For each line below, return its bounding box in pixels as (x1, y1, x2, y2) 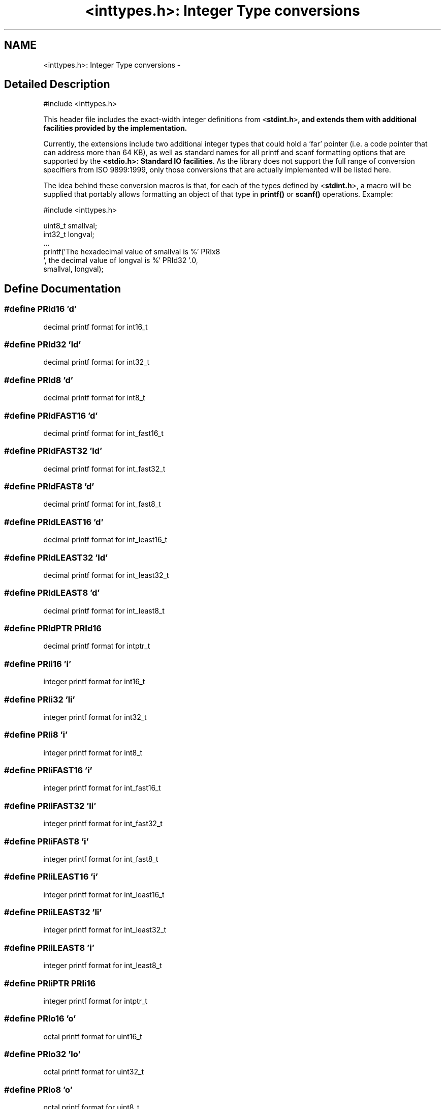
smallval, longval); (43, 265, 104, 274)
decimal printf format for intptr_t (43, 641, 150, 651)
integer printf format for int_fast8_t (43, 854, 158, 863)
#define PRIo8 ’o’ (4, 1084, 73, 1095)
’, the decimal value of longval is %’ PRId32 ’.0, (43, 256, 198, 265)
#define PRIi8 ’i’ (4, 729, 68, 740)
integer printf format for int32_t (43, 712, 147, 721)
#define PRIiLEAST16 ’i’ (4, 871, 98, 882)
